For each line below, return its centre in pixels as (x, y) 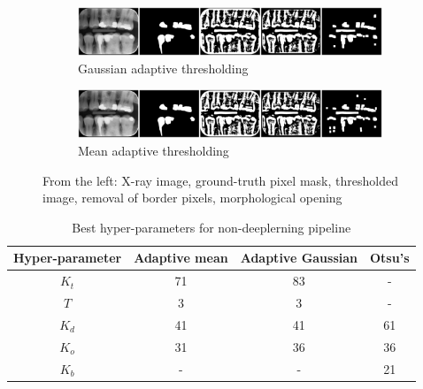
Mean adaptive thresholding (154, 150)
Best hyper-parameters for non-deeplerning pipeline (211, 227)
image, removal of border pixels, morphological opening (192, 198)
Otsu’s (390, 258)
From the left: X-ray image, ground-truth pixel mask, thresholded (220, 180)
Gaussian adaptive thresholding (163, 68)
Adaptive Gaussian (299, 258)
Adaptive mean (181, 258)
